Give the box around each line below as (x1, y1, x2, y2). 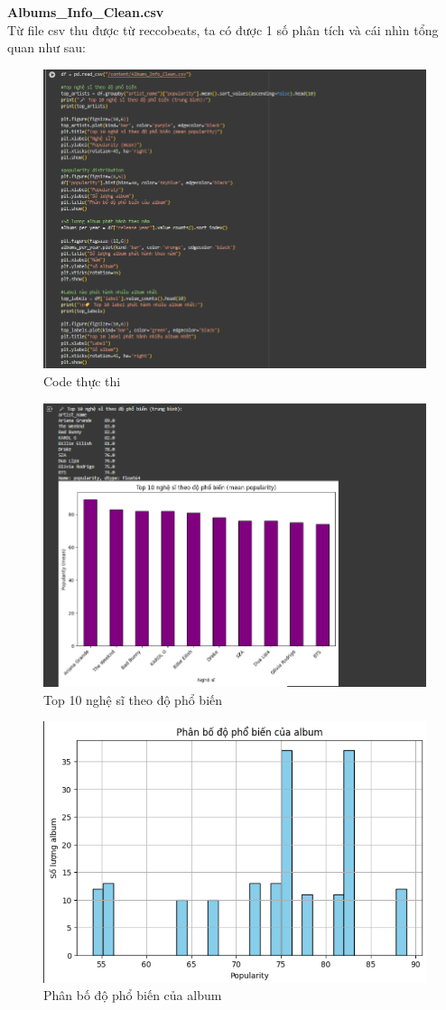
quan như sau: (7, 38, 86, 57)
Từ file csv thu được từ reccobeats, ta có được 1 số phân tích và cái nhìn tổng (7, 20, 439, 39)
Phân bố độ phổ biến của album (43, 986, 222, 1005)
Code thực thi (43, 372, 121, 391)
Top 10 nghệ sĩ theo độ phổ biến (43, 690, 223, 709)
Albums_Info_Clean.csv (7, 3, 164, 21)
